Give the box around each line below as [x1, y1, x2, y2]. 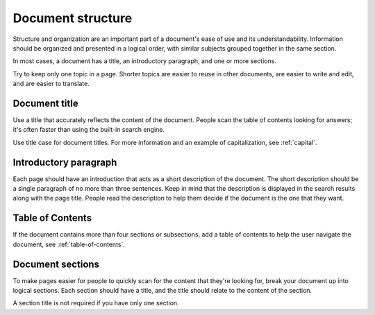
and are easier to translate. [12, 80, 90, 88]
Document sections [12, 258, 100, 270]
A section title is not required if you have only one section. [12, 299, 180, 307]
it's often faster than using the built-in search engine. [12, 126, 165, 134]
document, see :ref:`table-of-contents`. [12, 240, 125, 248]
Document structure [12, 10, 133, 26]
